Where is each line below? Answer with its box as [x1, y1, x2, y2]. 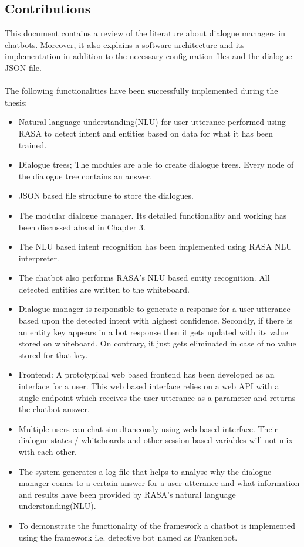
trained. [18, 138, 47, 151]
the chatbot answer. [18, 403, 90, 415]
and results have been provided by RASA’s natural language [18, 488, 236, 500]
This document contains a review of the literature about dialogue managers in [5, 27, 285, 39]
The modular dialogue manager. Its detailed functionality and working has [18, 209, 287, 221]
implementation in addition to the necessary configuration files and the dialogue [5, 50, 292, 62]
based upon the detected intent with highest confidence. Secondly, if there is [18, 314, 292, 327]
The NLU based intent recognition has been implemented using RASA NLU [18, 240, 292, 253]
